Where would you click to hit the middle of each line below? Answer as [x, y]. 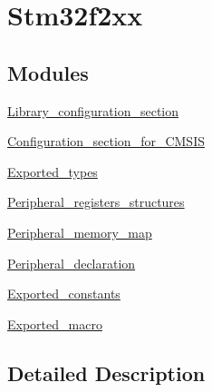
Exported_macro [55, 323]
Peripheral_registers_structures [96, 202]
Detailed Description [106, 372]
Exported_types [53, 171]
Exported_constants [64, 294]
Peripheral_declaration [72, 263]
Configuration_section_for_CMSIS [106, 141]
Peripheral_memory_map [80, 232]
